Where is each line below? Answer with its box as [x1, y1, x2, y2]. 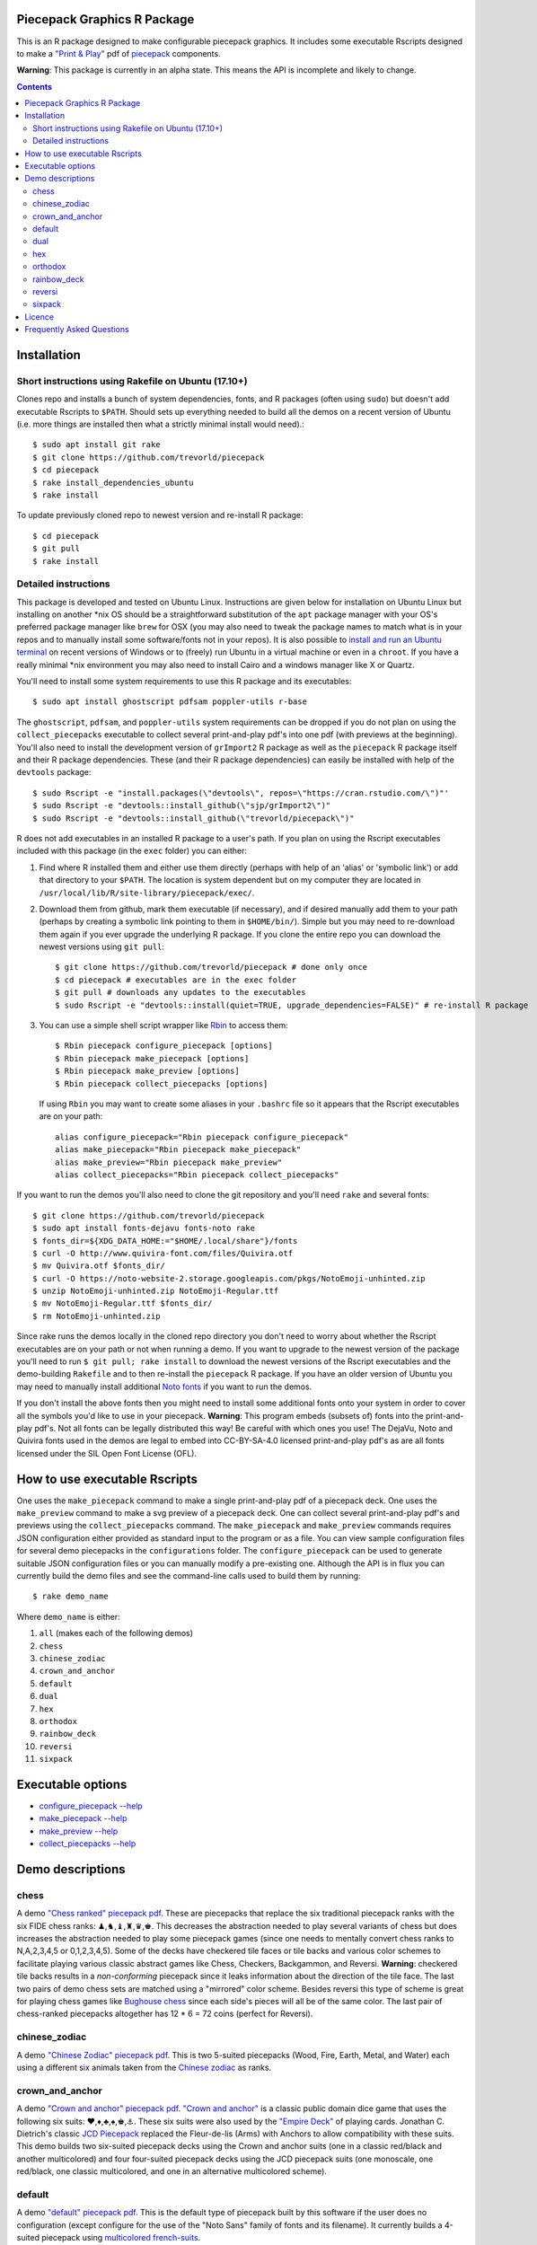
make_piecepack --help [39, 1813, 128, 1824]
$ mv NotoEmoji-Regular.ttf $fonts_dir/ [32, 1299, 213, 1308]
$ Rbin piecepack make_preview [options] [55, 1066, 240, 1077]
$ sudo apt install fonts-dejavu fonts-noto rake [32, 1223, 256, 1234]
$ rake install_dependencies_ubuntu [32, 477, 194, 488]
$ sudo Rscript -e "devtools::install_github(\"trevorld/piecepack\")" [32, 813, 355, 823]
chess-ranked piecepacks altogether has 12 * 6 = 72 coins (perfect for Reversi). [16, 2008, 313, 2020]
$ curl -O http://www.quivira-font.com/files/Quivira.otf [32, 1248, 294, 1258]
